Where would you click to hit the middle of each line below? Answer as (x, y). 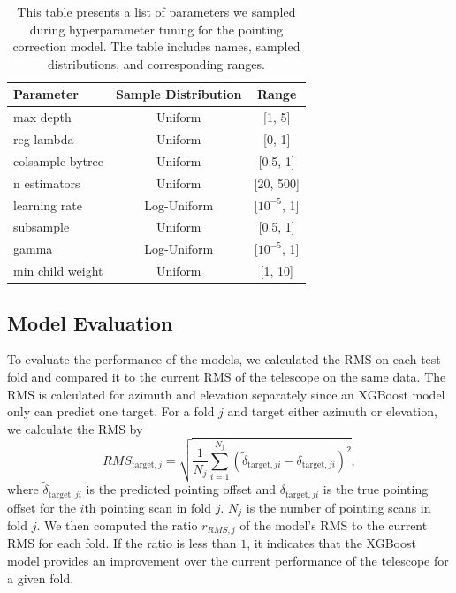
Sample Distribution (179, 94)
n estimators (47, 182)
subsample (42, 227)
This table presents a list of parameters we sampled (156, 11)
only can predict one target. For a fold (111, 411)
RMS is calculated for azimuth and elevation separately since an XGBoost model (226, 394)
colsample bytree (58, 160)
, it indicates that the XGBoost (331, 543)
